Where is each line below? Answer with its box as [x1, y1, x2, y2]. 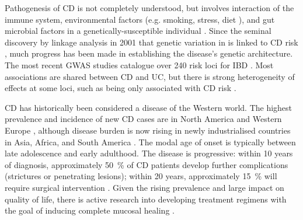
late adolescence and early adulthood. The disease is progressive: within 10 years [5, 147, 293, 159]
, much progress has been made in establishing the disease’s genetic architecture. [5, 47, 293, 60]
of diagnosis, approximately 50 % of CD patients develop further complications [5, 158, 288, 170]
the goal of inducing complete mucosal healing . [5, 204, 175, 216]
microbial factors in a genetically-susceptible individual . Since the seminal [5, 25, 271, 37]
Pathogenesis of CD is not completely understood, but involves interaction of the [5, 2, 294, 13]
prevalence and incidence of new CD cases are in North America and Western [5, 113, 282, 125]
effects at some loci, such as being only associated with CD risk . [5, 82, 236, 94]
